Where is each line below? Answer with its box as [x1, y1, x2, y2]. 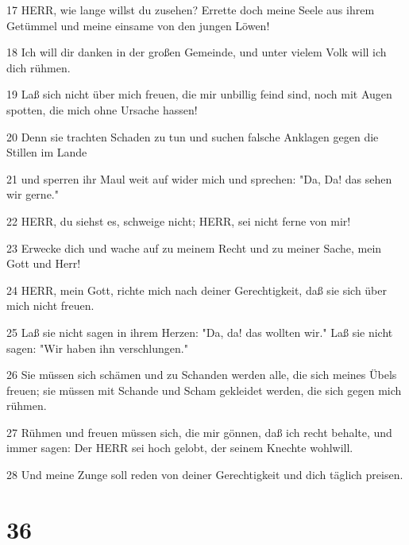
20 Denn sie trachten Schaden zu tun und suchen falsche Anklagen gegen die [6, 128, 379, 145]
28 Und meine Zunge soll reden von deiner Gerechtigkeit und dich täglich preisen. [6, 466, 403, 483]
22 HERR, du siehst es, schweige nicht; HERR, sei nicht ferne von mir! [6, 212, 351, 229]
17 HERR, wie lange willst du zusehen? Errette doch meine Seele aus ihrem [6, 2, 375, 17]
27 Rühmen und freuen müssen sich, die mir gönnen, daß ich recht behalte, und [6, 423, 392, 440]
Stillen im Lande [6, 144, 87, 160]
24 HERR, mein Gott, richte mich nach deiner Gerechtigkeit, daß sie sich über [6, 281, 387, 298]
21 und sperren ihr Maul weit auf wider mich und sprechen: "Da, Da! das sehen [6, 170, 392, 187]
